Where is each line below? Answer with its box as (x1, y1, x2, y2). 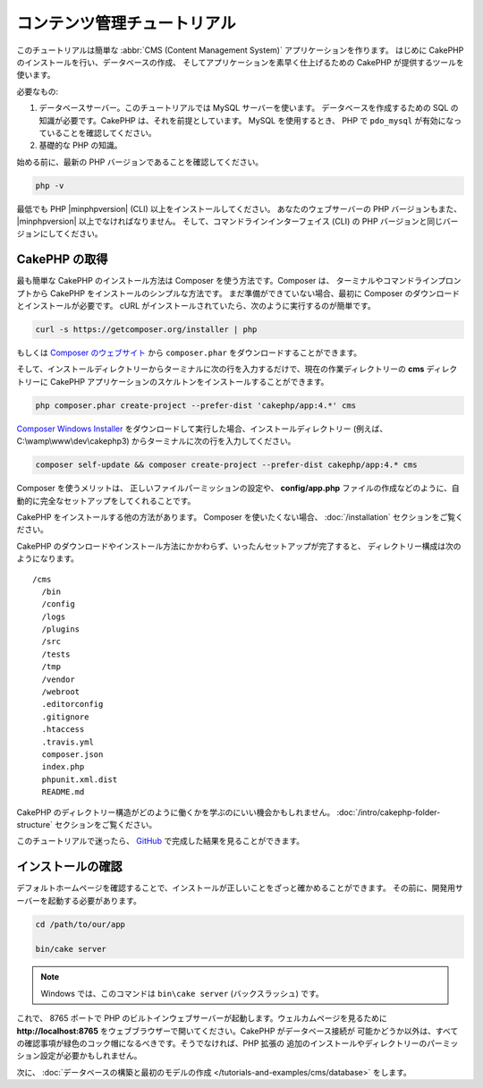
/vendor (41, 674, 75, 684)
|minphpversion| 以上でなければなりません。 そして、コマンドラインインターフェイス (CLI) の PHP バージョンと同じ (16, 216, 443, 227)
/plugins (41, 625, 80, 634)
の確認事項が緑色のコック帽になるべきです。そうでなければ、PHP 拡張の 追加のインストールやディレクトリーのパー (16, 1038, 443, 1049)
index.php (41, 761, 85, 772)
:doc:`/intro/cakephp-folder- (336, 806, 441, 818)
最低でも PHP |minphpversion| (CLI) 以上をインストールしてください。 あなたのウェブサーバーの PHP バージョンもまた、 (16, 203, 462, 214)
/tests (41, 649, 71, 659)
